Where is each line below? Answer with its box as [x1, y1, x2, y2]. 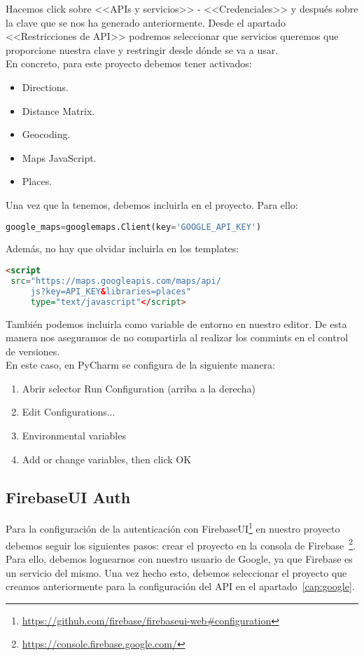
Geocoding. [22, 127, 71, 142]
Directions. [22, 79, 69, 94]
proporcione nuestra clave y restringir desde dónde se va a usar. [6, 42, 279, 57]
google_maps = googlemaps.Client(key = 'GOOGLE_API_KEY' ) [6, 221, 262, 232]
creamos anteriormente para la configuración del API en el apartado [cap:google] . [6, 579, 355, 594]
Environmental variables [22, 428, 126, 443]
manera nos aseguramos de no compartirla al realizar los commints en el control [6, 330, 349, 345]
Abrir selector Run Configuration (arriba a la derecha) [22, 381, 255, 395]
